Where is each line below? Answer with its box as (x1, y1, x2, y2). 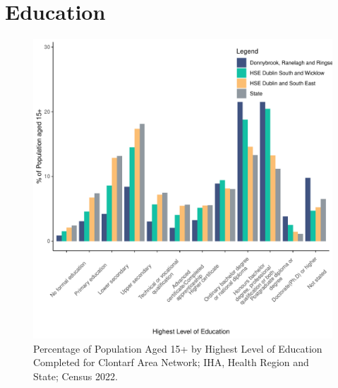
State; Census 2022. (33, 368, 118, 383)
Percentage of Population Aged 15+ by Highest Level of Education (33, 341, 322, 355)
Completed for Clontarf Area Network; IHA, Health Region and (33, 355, 309, 370)
